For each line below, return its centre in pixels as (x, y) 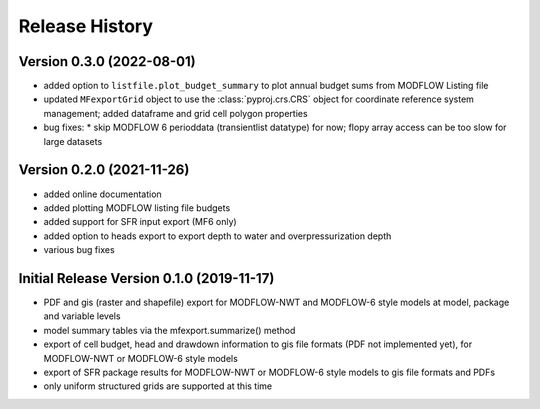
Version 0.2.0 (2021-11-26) (104, 170)
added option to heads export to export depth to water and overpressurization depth (217, 236)
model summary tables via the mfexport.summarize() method (169, 330)
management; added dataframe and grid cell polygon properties (176, 113)
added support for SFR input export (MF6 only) (140, 222)
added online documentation (102, 194)
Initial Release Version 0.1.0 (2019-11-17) (146, 278)
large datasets (73, 141)
